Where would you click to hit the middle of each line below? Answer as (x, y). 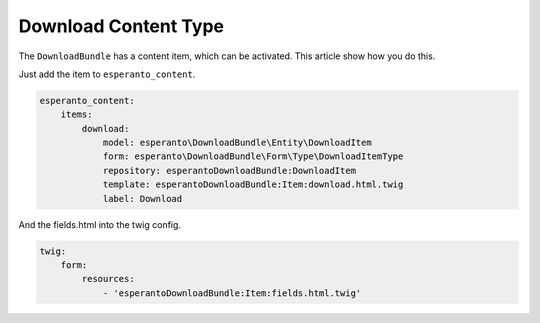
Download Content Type (121, 26)
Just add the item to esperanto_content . (107, 74)
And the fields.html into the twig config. (100, 224)
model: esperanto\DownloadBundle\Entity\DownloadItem (237, 143)
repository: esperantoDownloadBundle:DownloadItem (229, 170)
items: (76, 114)
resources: (108, 279)
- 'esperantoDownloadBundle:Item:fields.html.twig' (232, 293)
